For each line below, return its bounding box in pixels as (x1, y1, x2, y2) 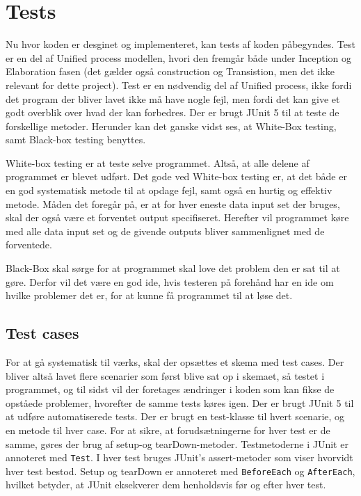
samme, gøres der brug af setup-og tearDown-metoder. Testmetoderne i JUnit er (6, 436, 348, 451)
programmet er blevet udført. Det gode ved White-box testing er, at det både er (6, 169, 347, 184)
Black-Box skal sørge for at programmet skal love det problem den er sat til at (6, 261, 340, 275)
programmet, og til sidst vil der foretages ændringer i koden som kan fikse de (6, 382, 335, 397)
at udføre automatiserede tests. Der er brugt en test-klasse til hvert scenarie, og (6, 409, 345, 424)
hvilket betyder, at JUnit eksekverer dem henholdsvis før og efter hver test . (6, 477, 326, 492)
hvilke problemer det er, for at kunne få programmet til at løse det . (6, 288, 293, 303)
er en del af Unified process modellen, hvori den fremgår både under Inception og (6, 50, 352, 65)
